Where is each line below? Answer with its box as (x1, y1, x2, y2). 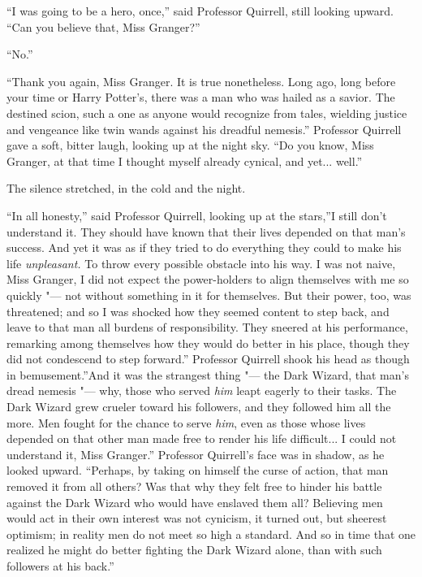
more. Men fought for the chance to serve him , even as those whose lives (6, 414, 366, 431)
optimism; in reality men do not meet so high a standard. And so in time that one (6, 525, 416, 542)
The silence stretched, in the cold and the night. (6, 180, 246, 197)
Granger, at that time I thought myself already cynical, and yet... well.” (6, 152, 363, 169)
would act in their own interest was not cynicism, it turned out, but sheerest (6, 510, 387, 527)
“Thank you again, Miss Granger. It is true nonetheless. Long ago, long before (6, 72, 396, 89)
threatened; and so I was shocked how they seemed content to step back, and (6, 302, 390, 319)
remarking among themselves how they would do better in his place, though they (6, 334, 410, 351)
